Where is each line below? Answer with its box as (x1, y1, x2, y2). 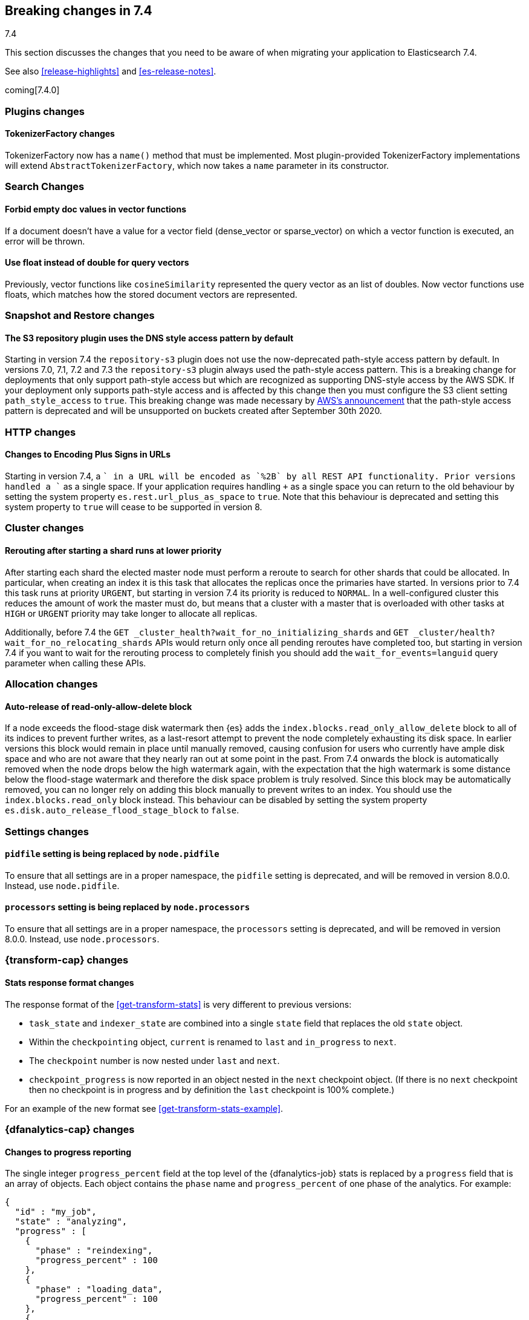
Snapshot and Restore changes (5, 309, 155, 322)
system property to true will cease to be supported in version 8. (5, 502, 262, 513)
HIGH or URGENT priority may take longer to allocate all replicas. (5, 608, 258, 619)
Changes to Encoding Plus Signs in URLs (5, 449, 171, 460)
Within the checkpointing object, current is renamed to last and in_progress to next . (29, 1036, 397, 1047)
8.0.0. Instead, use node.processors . (5, 934, 160, 945)
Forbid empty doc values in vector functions (5, 204, 186, 214)
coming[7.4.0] (5, 85, 60, 96)
